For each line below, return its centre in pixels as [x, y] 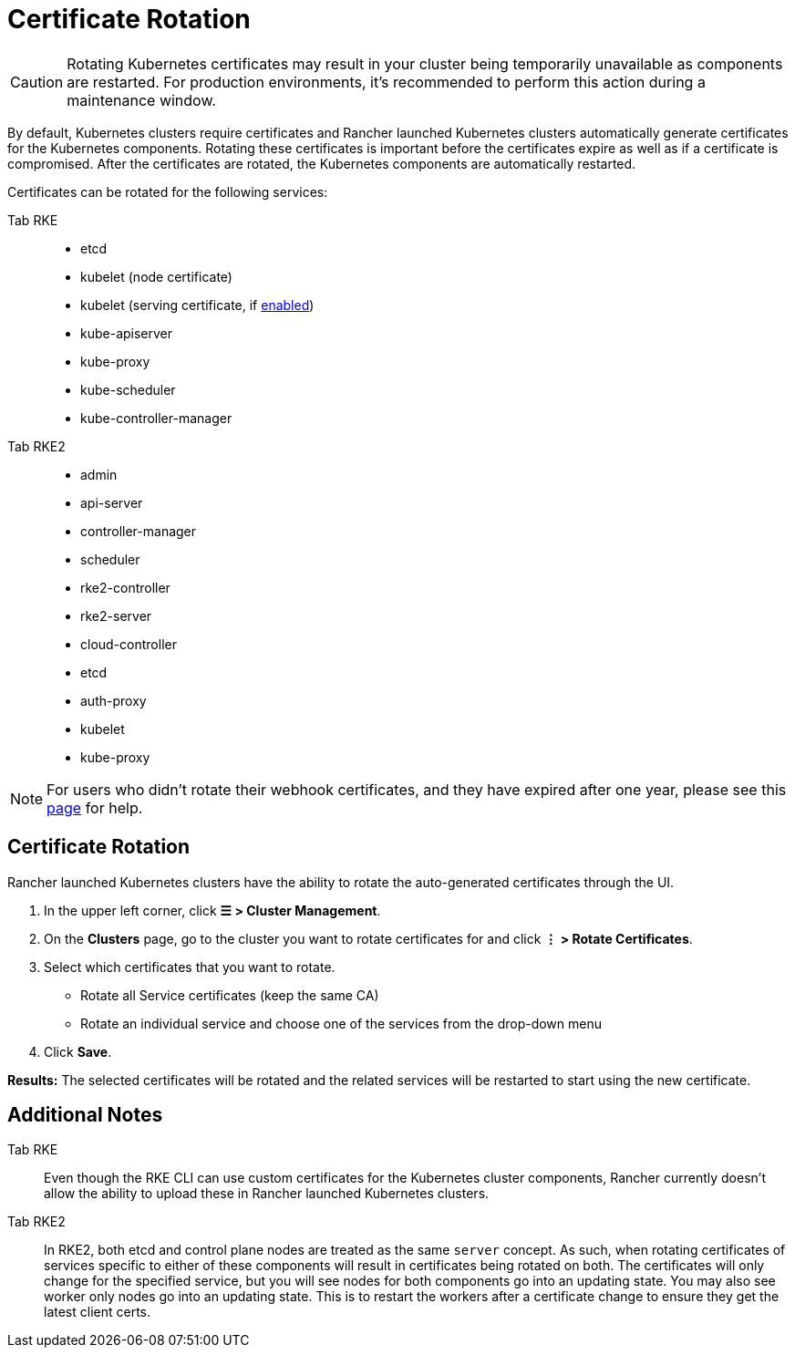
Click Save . [78, 1051]
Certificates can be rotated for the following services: [168, 191]
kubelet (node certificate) [156, 276]
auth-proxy [114, 700]
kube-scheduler [128, 389]
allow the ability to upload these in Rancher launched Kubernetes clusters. [267, 1194]
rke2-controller [125, 587]
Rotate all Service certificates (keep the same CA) [230, 995]
